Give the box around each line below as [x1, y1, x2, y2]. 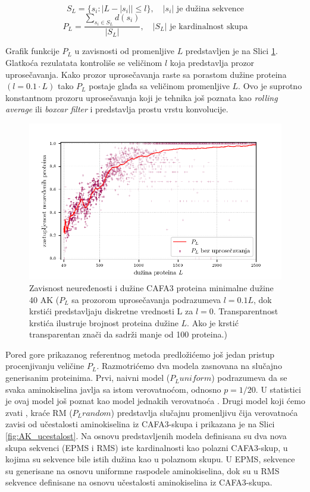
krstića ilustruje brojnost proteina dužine [29, 316, 179, 329]
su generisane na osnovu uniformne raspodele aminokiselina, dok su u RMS [5, 464, 280, 477]
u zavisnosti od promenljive [74, 45, 174, 57]
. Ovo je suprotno [238, 80, 302, 92]
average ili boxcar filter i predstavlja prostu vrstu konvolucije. [5, 103, 228, 115]
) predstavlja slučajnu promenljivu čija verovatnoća [111, 406, 298, 418]
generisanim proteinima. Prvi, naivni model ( [5, 371, 170, 384]
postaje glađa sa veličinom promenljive [89, 80, 230, 92]
